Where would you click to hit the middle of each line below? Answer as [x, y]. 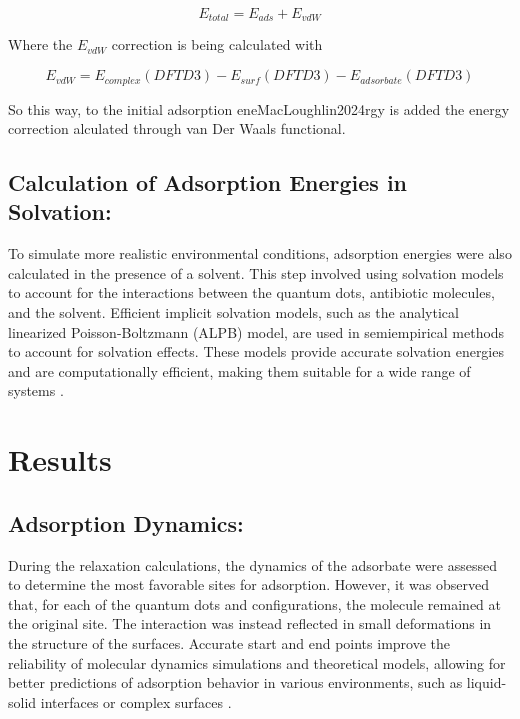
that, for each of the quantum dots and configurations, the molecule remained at [255, 603]
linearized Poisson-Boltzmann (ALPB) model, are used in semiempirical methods [256, 331]
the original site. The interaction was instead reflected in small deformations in [250, 623]
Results [60, 459]
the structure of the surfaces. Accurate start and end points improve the [229, 642]
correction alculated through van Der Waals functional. [177, 128]
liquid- [486, 682]
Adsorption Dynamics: [126, 522]
